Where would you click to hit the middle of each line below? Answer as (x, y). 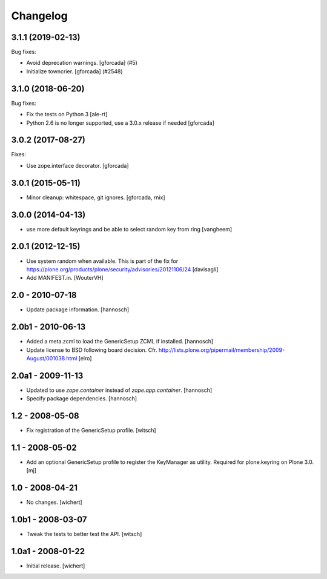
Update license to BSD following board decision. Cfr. (92, 350)
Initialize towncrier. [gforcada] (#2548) (75, 71)
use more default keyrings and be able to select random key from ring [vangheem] (129, 229)
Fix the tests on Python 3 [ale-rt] (67, 114)
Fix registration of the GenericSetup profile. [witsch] (91, 431)
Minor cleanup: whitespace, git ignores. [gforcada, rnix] (96, 197)
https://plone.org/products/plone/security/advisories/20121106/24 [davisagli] (122, 269)
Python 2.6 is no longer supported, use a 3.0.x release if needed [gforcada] (121, 123)
